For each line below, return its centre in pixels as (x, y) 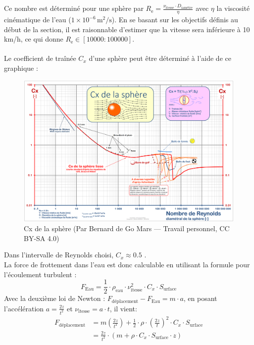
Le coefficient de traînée (40, 58)
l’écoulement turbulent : (40, 274)
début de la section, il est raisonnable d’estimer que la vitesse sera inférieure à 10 (127, 29)
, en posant (200, 298)
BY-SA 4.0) (42, 238)
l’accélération (24, 308)
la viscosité (233, 8)
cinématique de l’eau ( (38, 20)
